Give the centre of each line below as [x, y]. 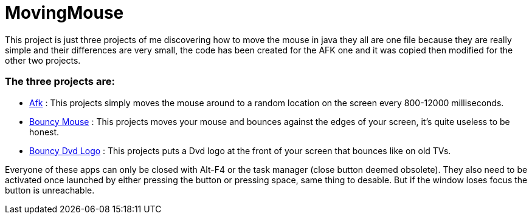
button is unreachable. [50, 190]
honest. [44, 132]
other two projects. [43, 60]
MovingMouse [64, 13]
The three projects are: [60, 82]
